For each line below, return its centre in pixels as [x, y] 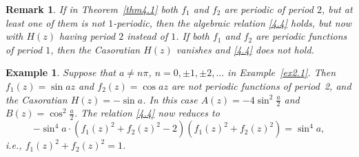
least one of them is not [55, 22]
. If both [193, 36]
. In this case [170, 99]
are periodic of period [269, 9]
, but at [337, 9]
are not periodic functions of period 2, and [261, 85]
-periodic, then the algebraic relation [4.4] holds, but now [233, 22]
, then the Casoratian [95, 49]
